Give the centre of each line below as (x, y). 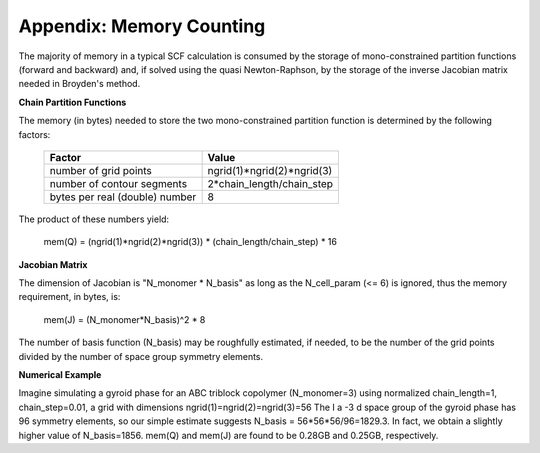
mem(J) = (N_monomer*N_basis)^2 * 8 (124, 319)
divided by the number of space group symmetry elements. (141, 356)
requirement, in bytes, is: (69, 297)
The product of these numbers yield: (94, 219)
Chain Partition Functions (72, 102)
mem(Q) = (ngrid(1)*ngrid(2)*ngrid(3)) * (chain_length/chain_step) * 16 (190, 242)
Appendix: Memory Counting (142, 26)
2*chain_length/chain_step (270, 183)
